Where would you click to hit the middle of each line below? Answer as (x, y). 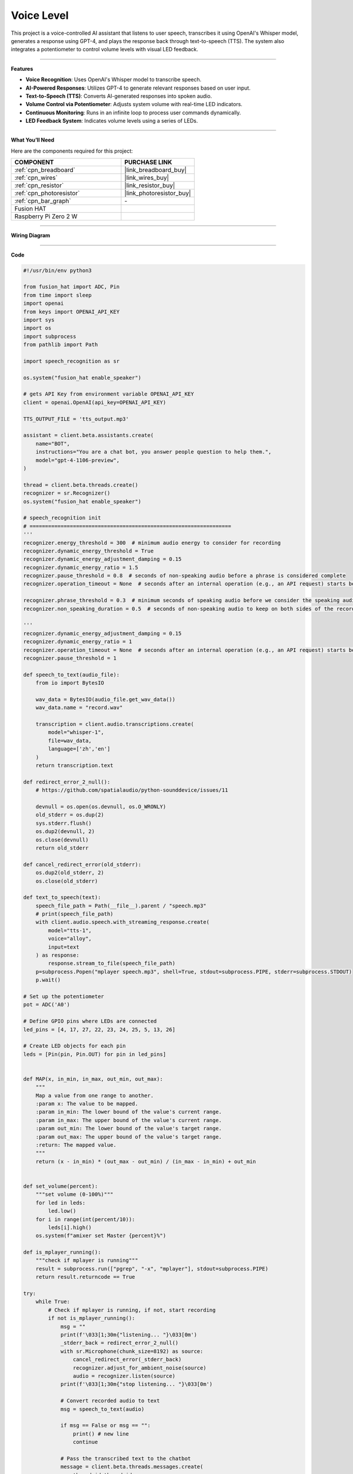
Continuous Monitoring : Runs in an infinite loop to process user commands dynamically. (133, 113)
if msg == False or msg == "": (106, 1426)
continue (85, 1442)
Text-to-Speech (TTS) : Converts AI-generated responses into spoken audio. (119, 96)
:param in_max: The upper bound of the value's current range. (129, 1120)
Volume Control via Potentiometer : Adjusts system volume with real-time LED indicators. (134, 104)
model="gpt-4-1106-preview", (78, 460)
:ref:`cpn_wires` (36, 178)
